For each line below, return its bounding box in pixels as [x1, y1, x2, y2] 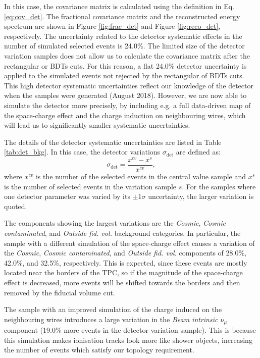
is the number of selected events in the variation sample [4, 181, 177, 191]
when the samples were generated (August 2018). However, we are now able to [4, 90, 247, 100]
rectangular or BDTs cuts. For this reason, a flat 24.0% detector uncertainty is [4, 60, 247, 71]
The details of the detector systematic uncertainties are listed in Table [4, 136, 222, 147]
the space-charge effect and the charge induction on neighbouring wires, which [4, 110, 246, 120]
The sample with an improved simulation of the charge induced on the [4, 304, 222, 315]
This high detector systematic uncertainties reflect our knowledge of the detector [4, 80, 253, 90]
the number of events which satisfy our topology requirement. [4, 344, 194, 355]
